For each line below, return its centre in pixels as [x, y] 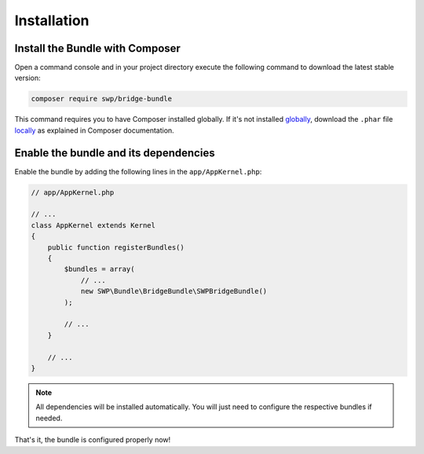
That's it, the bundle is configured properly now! [93, 440]
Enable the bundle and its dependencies [115, 153]
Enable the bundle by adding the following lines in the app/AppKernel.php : [138, 171]
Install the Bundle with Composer [97, 48]
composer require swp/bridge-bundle [102, 99]
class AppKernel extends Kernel [93, 225]
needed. [49, 418]
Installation [52, 20]
